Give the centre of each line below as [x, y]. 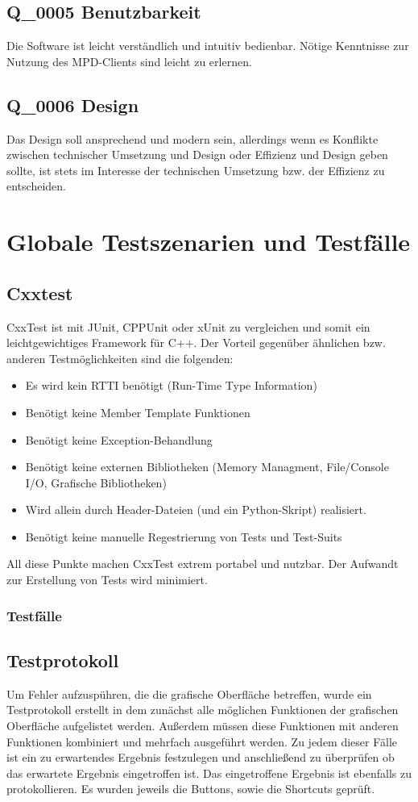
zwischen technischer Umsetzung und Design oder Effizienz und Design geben [197, 155]
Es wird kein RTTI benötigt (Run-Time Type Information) [171, 385]
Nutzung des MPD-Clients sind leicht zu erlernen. [129, 61]
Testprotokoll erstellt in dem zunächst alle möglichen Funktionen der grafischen [203, 710]
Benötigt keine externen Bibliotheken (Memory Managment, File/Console [207, 467]
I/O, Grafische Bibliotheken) [96, 482]
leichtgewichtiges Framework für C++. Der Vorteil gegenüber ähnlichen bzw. [196, 343]
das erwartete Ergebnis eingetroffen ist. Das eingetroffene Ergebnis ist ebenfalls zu [209, 773]
